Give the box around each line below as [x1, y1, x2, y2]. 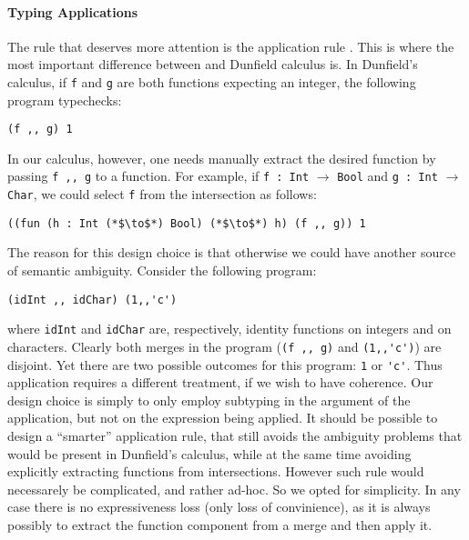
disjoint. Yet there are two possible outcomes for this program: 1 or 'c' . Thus [7, 355, 443, 374]
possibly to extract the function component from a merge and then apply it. [7, 515, 433, 535]
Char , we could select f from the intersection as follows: [7, 185, 317, 204]
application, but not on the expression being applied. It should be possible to [7, 408, 438, 427]
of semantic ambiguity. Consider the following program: [7, 261, 317, 280]
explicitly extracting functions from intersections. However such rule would [7, 462, 424, 481]
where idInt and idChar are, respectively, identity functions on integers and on [7, 319, 452, 338]
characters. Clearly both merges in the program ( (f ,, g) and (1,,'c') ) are [7, 336, 442, 355]
